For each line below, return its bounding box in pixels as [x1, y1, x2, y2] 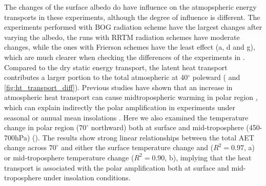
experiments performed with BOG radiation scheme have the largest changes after [4, 22, 262, 32]
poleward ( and [192, 72, 240, 82]
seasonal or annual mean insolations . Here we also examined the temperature [4, 112, 249, 122]
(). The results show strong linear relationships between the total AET [32, 132, 254, 142]
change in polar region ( [4, 122, 79, 133]
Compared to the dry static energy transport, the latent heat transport [4, 61, 228, 72]
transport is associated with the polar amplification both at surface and [4, 162, 229, 173]
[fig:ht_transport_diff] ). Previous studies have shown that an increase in [4, 81, 233, 92]
